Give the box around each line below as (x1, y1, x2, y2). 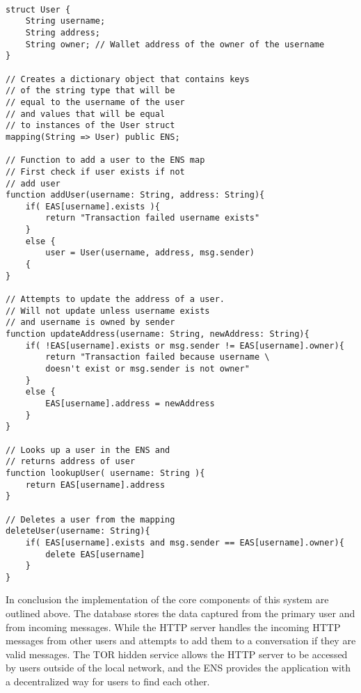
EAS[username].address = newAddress (45, 398, 215, 408)
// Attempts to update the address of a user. (6, 294, 225, 305)
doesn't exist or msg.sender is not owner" (45, 364, 250, 374)
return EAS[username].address (25, 479, 166, 490)
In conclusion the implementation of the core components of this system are (6, 592, 329, 607)
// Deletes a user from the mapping (6, 514, 175, 525)
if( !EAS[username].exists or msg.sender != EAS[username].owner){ (25, 340, 344, 351)
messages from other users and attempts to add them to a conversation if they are (6, 633, 356, 648)
